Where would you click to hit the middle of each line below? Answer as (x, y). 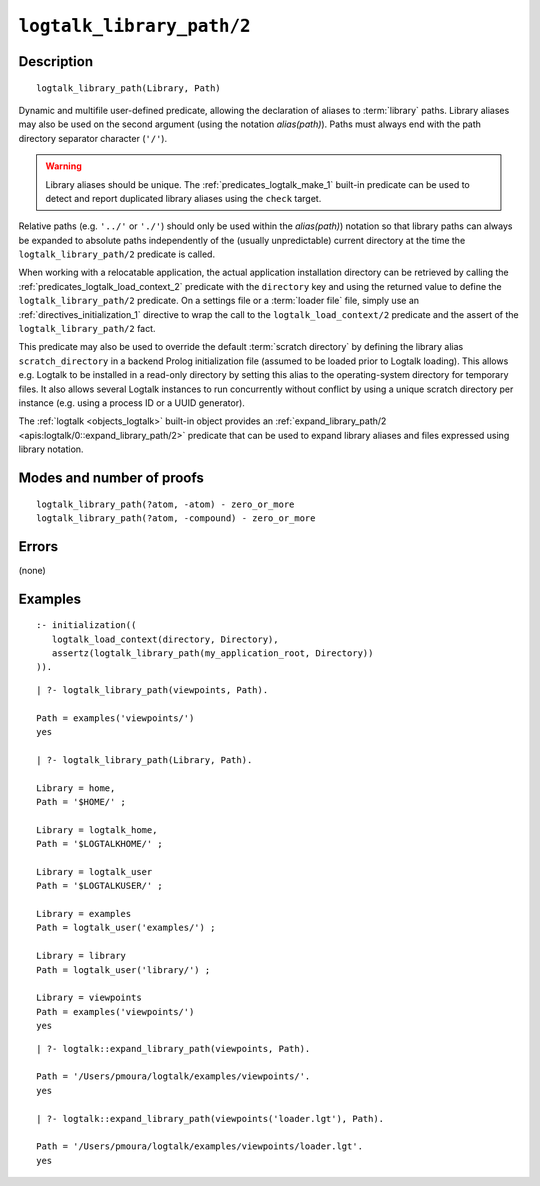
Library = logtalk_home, (97, 829)
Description (56, 61)
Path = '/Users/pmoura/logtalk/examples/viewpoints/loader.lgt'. (200, 1146)
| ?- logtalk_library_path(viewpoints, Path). (152, 689)
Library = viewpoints (89, 998)
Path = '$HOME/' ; (81, 801)
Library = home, (76, 788)
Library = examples (84, 914)
